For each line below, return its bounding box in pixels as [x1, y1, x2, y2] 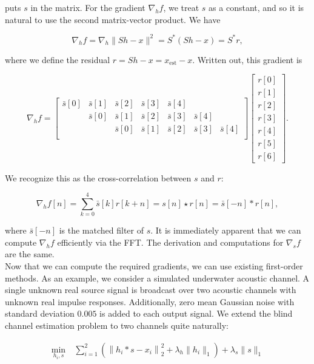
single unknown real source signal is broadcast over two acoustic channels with [5, 283, 296, 296]
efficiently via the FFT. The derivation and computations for [57, 235, 284, 248]
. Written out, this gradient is [192, 53, 302, 66]
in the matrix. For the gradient [30, 1, 145, 13]
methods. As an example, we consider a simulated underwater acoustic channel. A [5, 271, 310, 284]
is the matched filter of [59, 224, 144, 237]
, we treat [163, 1, 199, 13]
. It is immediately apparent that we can [150, 224, 301, 237]
